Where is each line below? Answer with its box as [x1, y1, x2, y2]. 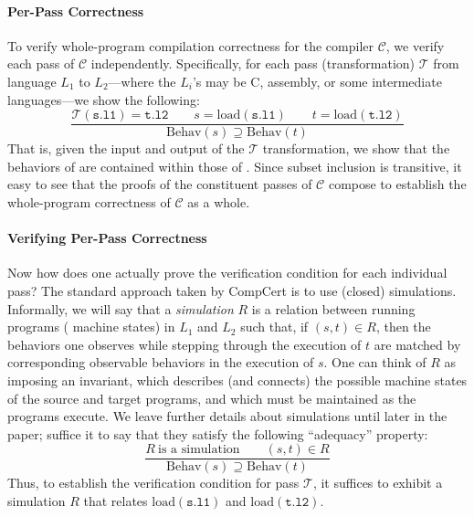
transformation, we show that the [262, 139, 450, 158]
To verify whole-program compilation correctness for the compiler [7, 36, 374, 55]
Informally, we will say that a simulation [7, 299, 234, 318]
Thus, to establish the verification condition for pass [7, 473, 300, 492]
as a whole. [187, 193, 250, 212]
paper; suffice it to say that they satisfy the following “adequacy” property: [7, 424, 428, 443]
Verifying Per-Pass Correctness [7, 228, 207, 248]
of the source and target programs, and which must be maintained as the [7, 388, 416, 407]
